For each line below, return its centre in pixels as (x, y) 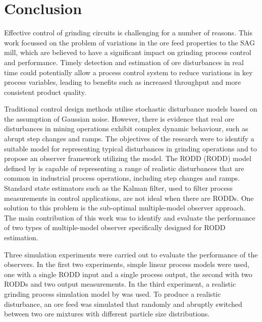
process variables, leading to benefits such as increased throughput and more (122, 82)
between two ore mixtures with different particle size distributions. (107, 314)
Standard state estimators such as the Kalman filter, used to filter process (118, 188)
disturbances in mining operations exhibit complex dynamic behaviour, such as (126, 128)
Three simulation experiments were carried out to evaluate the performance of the (131, 254)
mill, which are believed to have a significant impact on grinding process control (128, 52)
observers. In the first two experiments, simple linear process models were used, (127, 264)
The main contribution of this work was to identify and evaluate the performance (130, 217)
